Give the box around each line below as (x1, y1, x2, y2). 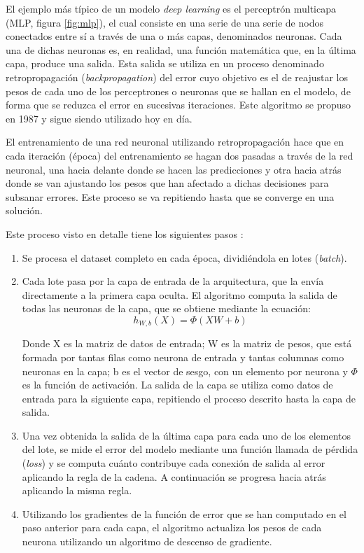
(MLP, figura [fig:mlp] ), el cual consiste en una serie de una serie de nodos (6, 15, 323, 29)
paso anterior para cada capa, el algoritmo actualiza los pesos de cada (22, 520, 322, 535)
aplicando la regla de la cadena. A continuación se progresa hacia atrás (22, 469, 326, 484)
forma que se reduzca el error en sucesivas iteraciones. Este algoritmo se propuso (6, 97, 351, 112)
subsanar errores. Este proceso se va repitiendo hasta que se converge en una (6, 189, 335, 204)
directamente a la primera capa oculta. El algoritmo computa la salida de (22, 287, 337, 302)
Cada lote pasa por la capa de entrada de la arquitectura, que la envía (22, 274, 324, 288)
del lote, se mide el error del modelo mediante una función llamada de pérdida (22, 442, 358, 456)
